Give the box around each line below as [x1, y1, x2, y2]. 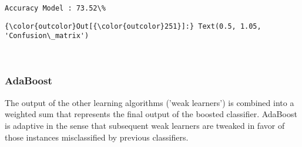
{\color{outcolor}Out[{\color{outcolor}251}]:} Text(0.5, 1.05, [5, 22, 261, 30]
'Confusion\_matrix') [5, 32, 89, 40]
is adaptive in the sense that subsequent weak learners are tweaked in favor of [5, 119, 285, 131]
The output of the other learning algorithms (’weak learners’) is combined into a [5, 96, 294, 108]
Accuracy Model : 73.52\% [5, 4, 106, 12]
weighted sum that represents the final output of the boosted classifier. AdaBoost [5, 108, 297, 120]
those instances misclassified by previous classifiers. [5, 131, 189, 143]
